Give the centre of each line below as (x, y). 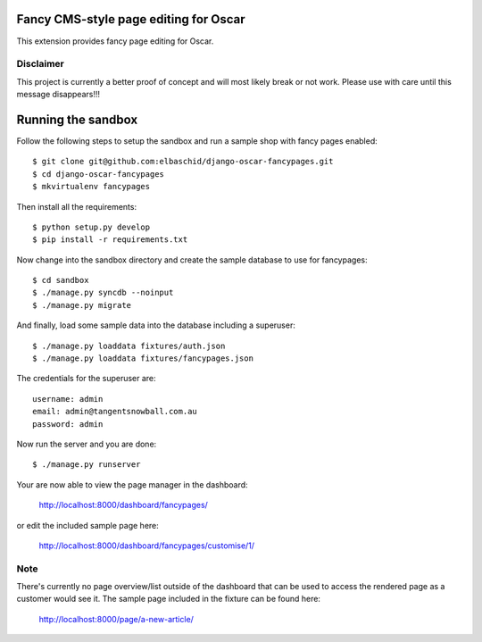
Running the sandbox (77, 119)
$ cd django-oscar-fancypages (99, 174)
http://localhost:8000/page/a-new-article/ (116, 619)
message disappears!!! (58, 95)
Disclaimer (40, 64)
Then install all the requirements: (77, 206)
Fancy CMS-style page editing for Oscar (131, 19)
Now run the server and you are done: (87, 444)
